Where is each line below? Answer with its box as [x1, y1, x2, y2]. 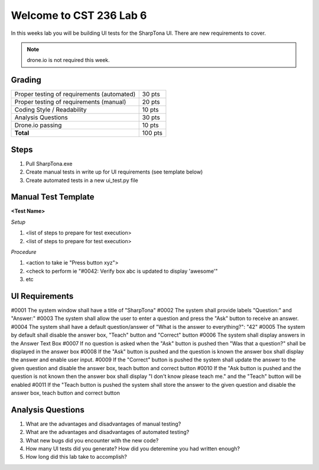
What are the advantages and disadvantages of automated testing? [25, 429, 190, 436]
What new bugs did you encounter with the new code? [25, 437, 159, 444]
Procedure [11, 249, 37, 255]
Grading [11, 75, 41, 85]
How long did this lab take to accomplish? [25, 453, 127, 461]
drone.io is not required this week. [27, 57, 110, 64]
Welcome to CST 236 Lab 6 [11, 9, 147, 22]
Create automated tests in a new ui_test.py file [25, 177, 138, 184]
